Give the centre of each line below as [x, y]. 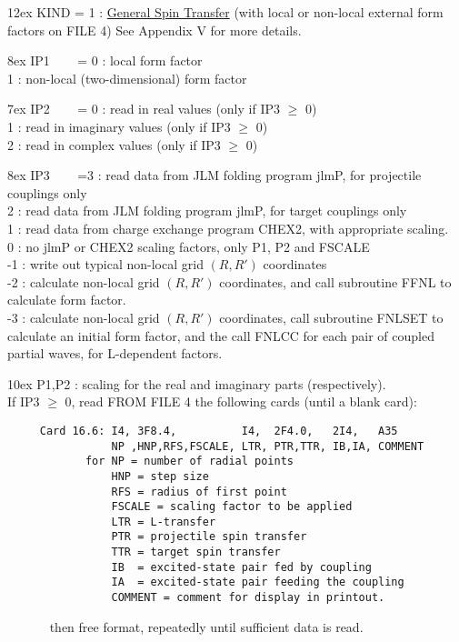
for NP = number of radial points [189, 461]
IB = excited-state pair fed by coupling [241, 567]
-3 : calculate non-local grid [84, 317]
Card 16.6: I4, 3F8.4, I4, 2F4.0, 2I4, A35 [219, 431]
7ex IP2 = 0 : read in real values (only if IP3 [144, 109]
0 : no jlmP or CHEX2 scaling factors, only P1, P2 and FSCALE [189, 246]
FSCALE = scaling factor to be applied [232, 507]
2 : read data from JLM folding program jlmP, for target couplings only [207, 211]
